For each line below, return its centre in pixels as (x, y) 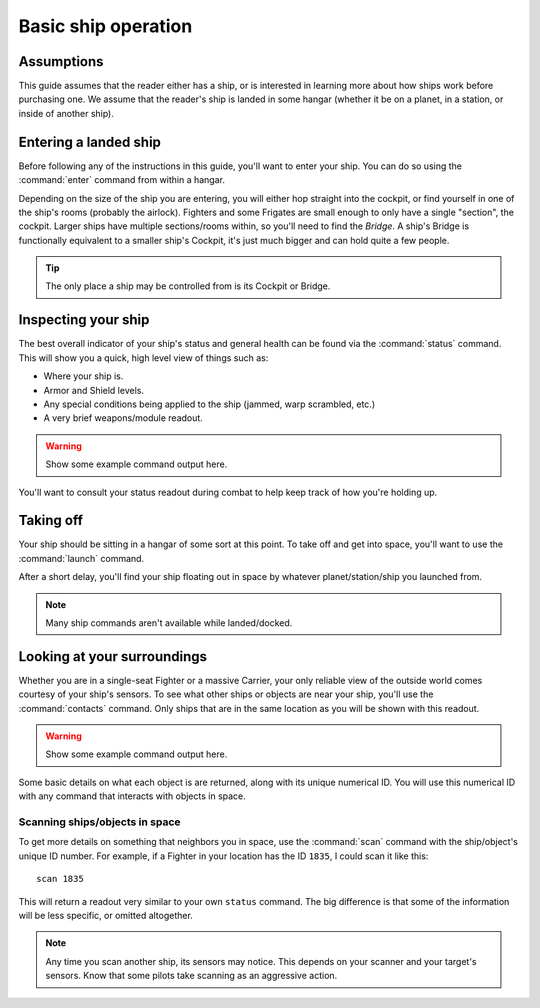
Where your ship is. (83, 376)
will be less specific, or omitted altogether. (106, 915)
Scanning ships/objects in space (99, 822)
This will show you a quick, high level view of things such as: (143, 357)
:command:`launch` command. (81, 558)
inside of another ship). (66, 113)
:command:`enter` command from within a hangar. (121, 180)
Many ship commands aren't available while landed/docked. (169, 622)
